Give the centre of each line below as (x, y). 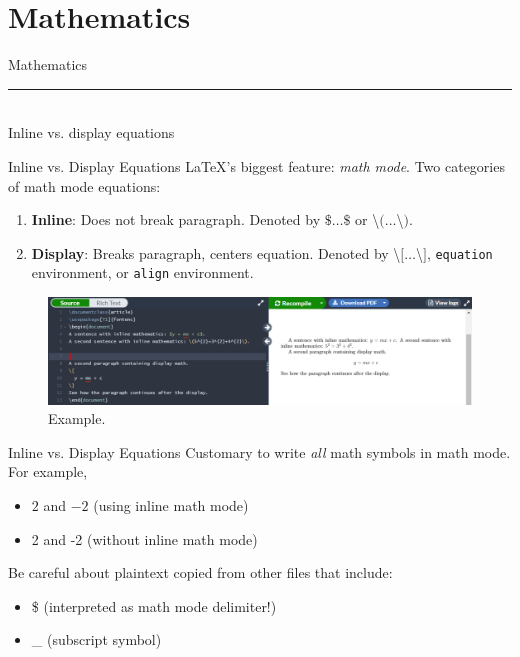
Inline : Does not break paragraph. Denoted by (176, 219)
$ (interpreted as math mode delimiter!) (154, 605)
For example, (48, 471)
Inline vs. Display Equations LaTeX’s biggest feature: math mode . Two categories (256, 165)
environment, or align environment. (142, 272)
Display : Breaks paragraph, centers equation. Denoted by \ (216, 252)
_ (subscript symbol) (96, 639)
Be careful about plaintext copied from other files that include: (200, 572)
